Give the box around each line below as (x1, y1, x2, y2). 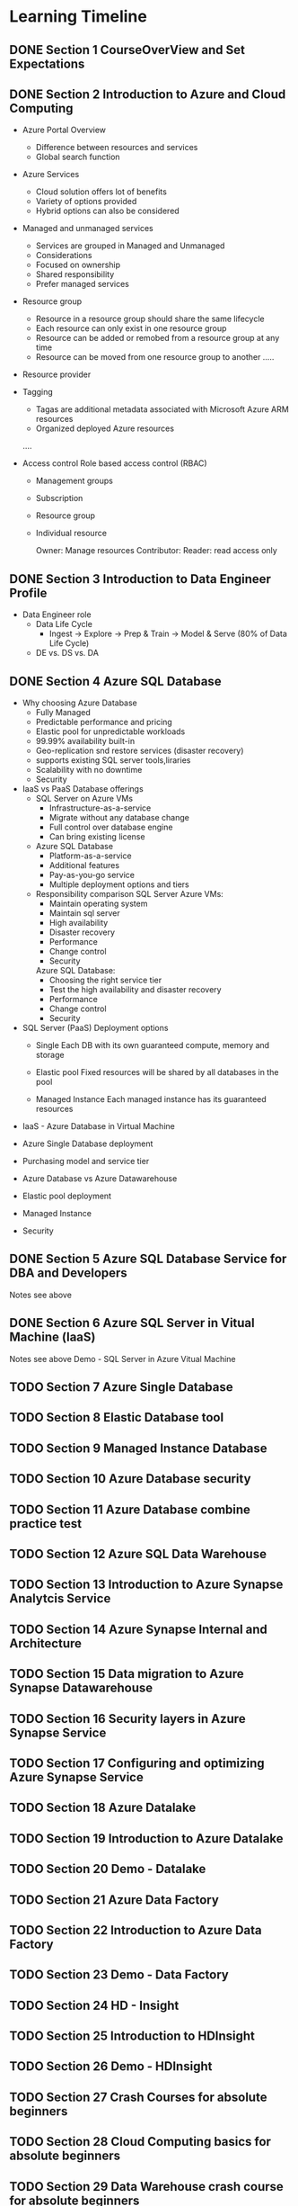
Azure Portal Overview (22, 124, 106, 136)
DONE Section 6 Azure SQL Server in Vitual (9, 1315, 255, 1331)
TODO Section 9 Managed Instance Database (9, 1440, 267, 1456)
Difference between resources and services (35, 142, 198, 153)
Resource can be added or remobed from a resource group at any (35, 333, 280, 344)
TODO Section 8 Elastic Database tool (9, 1410, 224, 1425)
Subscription (35, 493, 83, 504)
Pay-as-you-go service (48, 870, 135, 881)
